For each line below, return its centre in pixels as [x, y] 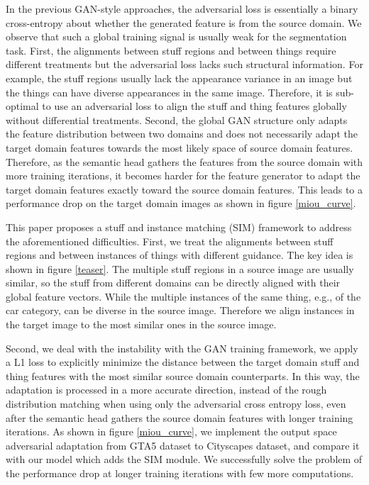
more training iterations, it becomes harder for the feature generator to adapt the [183, 175]
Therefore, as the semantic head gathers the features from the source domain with [184, 161]
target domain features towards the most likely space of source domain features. [180, 147]
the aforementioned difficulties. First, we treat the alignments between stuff [170, 241]
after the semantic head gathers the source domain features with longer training [180, 417]
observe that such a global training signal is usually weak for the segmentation [176, 37]
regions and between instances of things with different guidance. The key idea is [180, 255]
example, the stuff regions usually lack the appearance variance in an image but [179, 78]
